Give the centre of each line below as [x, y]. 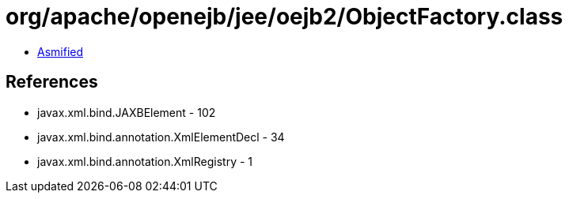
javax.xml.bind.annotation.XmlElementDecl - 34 [161, 137]
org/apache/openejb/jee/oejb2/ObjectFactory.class [284, 17]
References [52, 82]
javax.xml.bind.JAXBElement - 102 [127, 112]
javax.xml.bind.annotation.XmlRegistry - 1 [145, 161]
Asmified [61, 51]
